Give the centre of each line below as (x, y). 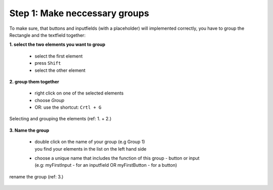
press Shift (48, 63)
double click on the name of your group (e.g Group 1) (90, 142)
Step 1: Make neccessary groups (79, 13)
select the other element (60, 70)
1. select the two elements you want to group (57, 44)
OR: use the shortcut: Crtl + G (68, 107)
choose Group (50, 100)
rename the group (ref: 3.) (36, 176)
